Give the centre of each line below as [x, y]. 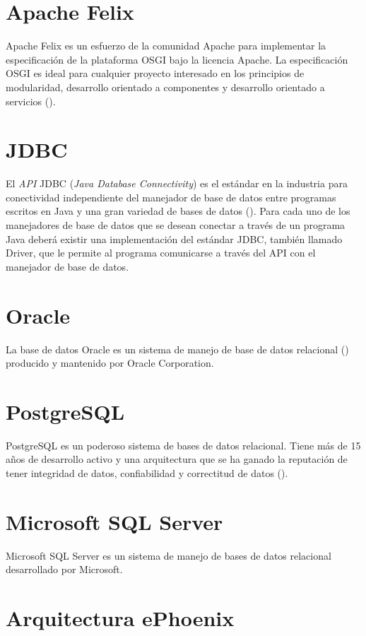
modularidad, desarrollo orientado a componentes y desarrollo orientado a [165, 87]
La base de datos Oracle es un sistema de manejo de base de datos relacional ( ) [177, 349]
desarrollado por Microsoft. [64, 569]
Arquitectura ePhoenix [120, 618]
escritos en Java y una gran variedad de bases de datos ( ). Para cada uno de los [178, 211]
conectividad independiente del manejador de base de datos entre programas [171, 197]
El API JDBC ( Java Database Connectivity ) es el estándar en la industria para [177, 183]
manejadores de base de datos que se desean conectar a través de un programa [176, 225]
